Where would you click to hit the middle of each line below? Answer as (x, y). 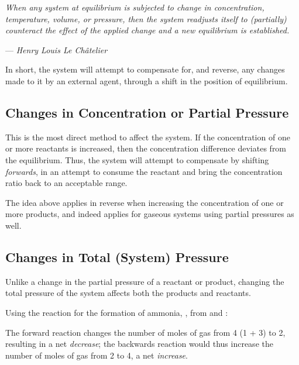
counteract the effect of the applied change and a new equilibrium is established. (147, 30)
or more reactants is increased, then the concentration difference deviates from (146, 148)
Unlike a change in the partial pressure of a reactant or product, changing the (145, 281)
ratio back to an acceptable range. (66, 183)
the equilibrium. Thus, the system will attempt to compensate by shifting (137, 159)
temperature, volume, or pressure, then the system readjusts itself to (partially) (146, 18)
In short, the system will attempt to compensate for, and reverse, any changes (145, 69)
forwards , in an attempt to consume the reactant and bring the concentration (144, 171)
